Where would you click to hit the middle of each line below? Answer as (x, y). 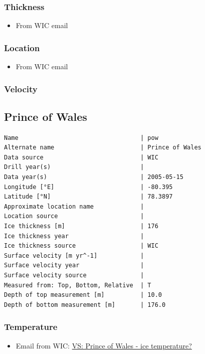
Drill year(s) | (74, 167)
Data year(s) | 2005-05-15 (94, 177)
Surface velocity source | (74, 275)
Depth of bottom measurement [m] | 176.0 (85, 305)
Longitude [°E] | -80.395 (88, 187)
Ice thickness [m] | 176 (81, 226)
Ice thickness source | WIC (81, 246)
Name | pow (81, 138)
